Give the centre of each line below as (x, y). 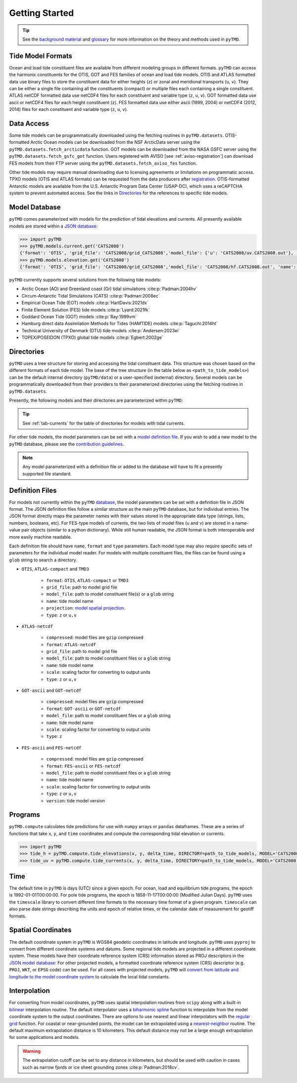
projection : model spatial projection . (86, 608)
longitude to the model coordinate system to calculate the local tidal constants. (90, 976)
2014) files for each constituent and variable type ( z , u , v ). (69, 110)
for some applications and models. (45, 1037)
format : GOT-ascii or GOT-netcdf (84, 709)
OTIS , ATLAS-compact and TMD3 (55, 569)
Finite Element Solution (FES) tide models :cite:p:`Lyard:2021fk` (86, 309)
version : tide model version (75, 800)
